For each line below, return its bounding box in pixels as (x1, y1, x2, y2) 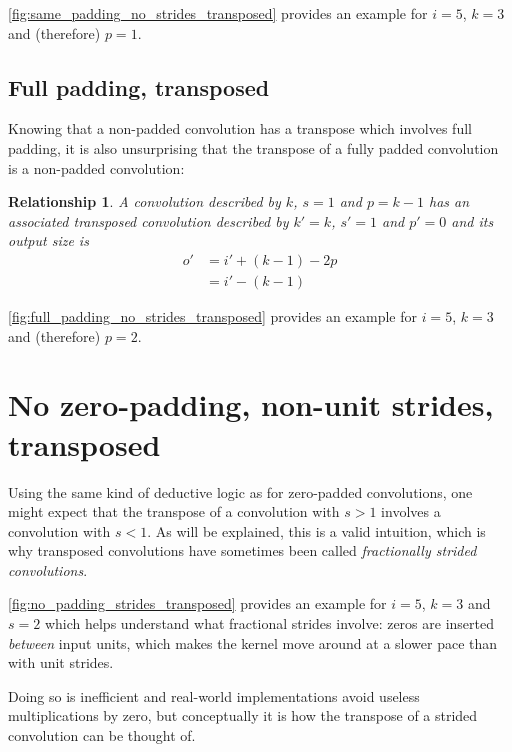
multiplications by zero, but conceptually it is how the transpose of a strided (8, 705, 478, 726)
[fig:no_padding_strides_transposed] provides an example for (8, 593, 387, 614)
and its (451, 210, 494, 231)
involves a (381, 501, 441, 522)
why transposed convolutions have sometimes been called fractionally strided (8, 540, 477, 561)
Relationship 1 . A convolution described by (8, 191, 281, 212)
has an (429, 191, 470, 212)
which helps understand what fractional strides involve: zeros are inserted (44, 613, 494, 634)
